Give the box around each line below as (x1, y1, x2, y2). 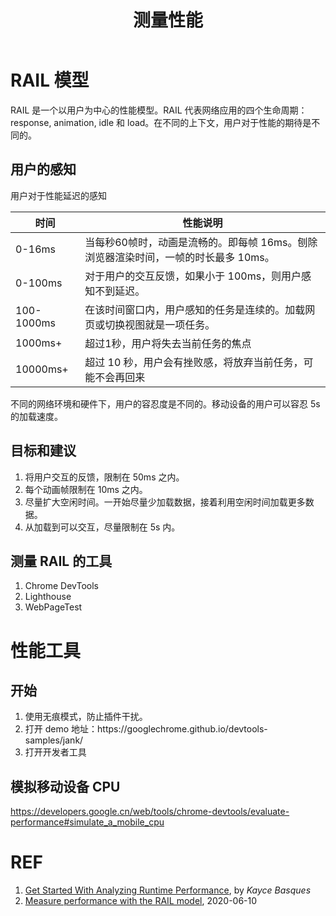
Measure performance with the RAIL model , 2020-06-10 (24, 895, 258, 907)
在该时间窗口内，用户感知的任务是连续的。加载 (84, 302, 306, 316)
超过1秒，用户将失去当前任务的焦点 (84, 336, 252, 350)
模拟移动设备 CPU (10, 778, 121, 795)
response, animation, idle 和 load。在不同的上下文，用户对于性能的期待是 (10, 116, 312, 128)
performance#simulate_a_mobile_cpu (10, 816, 165, 828)
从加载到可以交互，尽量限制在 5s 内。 (24, 521, 181, 533)
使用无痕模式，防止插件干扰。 (24, 711, 148, 723)
